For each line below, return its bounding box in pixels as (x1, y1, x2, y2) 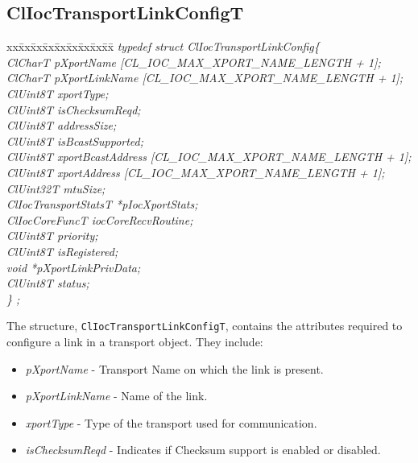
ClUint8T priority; (6, 227, 98, 244)
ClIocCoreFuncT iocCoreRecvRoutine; (6, 211, 193, 228)
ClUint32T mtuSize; (6, 180, 106, 196)
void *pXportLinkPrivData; (6, 258, 141, 275)
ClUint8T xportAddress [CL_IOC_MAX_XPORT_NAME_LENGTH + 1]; (6, 163, 385, 180)
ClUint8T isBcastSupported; (6, 132, 144, 149)
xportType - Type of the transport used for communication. (25, 414, 317, 431)
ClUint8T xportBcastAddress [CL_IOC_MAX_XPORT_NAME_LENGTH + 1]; (6, 148, 412, 165)
